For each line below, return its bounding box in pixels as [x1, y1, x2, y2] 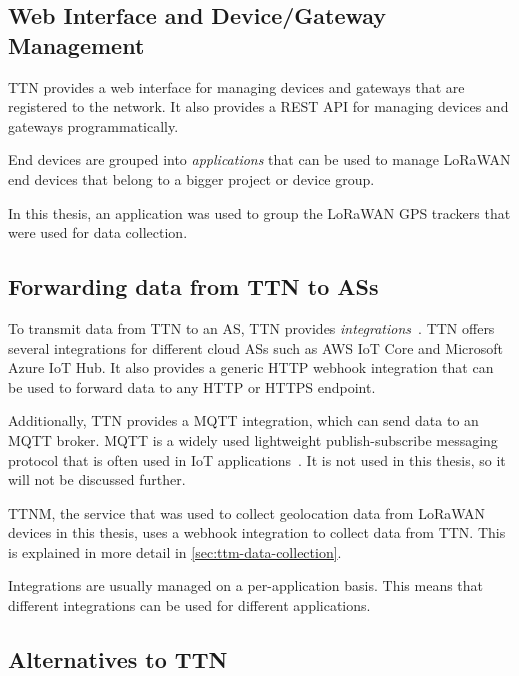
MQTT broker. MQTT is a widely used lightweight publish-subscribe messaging [8, 429, 498, 450]
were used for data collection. [8, 222, 188, 243]
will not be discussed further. [8, 469, 186, 490]
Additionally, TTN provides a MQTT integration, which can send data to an [8, 410, 479, 431]
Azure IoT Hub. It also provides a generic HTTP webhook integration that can [8, 357, 494, 378]
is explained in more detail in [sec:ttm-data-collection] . [8, 541, 342, 562]
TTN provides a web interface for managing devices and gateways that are [8, 76, 465, 97]
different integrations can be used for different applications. [8, 595, 371, 616]
